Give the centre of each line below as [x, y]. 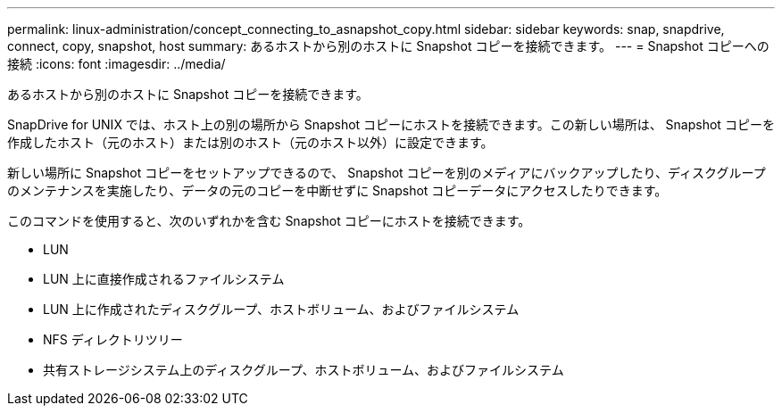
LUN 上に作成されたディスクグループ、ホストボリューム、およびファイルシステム [281, 309]
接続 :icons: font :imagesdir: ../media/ [116, 64]
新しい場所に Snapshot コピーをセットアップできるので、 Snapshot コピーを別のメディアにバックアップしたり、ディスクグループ [387, 173]
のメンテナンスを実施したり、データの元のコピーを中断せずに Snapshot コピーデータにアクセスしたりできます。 [337, 190]
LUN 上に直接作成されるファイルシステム [164, 279]
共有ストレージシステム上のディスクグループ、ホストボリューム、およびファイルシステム [304, 370]
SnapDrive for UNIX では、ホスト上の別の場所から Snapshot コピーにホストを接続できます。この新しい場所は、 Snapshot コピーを [391, 124]
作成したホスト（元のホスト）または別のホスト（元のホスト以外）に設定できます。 [250, 142]
